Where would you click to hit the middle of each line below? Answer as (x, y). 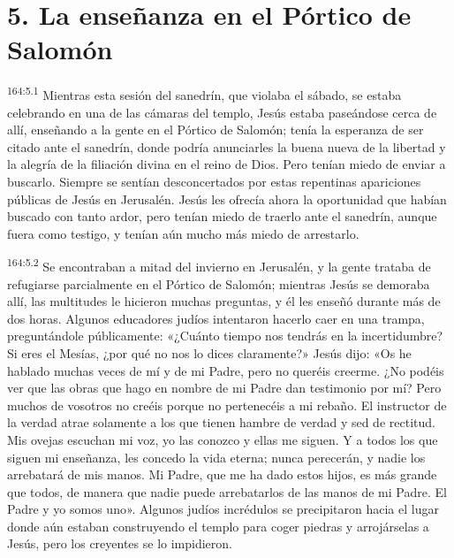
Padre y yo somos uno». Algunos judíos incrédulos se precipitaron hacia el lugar (223, 509)
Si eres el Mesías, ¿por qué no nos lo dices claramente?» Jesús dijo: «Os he (209, 352)
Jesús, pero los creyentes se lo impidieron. (120, 543)
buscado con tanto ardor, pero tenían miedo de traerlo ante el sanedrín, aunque (222, 216)
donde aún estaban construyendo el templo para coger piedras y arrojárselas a (218, 526)
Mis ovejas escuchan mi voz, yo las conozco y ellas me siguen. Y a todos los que (223, 439)
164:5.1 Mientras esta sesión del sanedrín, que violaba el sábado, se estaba (204, 93)
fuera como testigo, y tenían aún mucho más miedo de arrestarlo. (183, 233)
